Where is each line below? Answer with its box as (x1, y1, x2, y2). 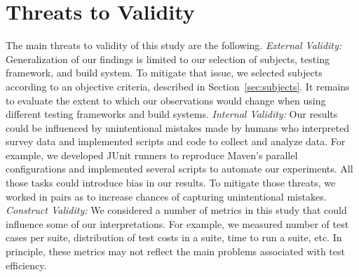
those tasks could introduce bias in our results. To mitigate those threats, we (6, 175, 336, 190)
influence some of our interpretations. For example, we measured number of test (6, 216, 349, 231)
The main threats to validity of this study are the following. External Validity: (6, 38, 342, 53)
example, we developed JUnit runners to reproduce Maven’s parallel (6, 147, 298, 162)
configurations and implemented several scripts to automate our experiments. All (6, 161, 353, 176)
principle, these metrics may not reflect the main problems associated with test (6, 244, 345, 259)
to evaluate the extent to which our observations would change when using (6, 93, 326, 107)
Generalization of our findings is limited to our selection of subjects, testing (6, 51, 330, 66)
